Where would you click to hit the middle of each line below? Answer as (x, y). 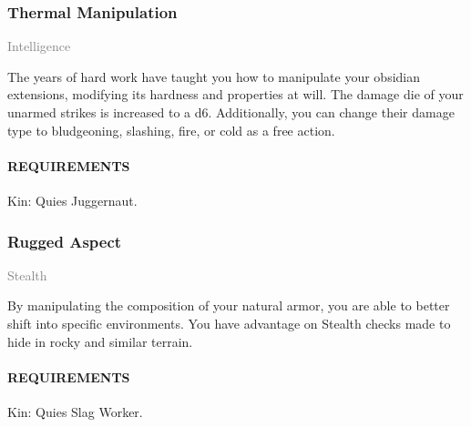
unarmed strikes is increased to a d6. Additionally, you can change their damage (231, 112)
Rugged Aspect (65, 241)
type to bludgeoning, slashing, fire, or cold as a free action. (171, 130)
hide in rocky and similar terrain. (100, 341)
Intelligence (39, 46)
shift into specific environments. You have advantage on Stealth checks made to (229, 323)
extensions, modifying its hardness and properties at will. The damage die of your (235, 94)
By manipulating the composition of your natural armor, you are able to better (229, 305)
